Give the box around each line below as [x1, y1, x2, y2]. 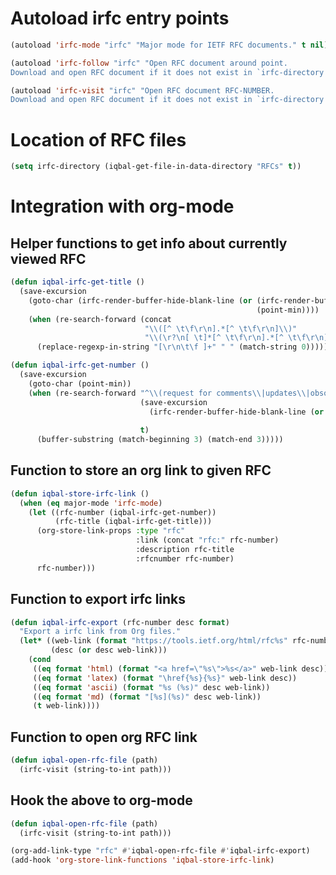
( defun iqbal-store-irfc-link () [10, 488, 150, 499]
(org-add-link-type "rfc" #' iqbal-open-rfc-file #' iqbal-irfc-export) [10, 846, 311, 856]
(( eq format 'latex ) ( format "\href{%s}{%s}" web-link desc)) [32, 673, 298, 683]
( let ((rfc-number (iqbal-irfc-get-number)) [28, 507, 217, 517]
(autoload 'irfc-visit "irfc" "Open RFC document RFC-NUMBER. [10, 85, 275, 96]
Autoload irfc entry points [10, 7, 230, 30]
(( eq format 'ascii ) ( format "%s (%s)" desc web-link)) [32, 682, 271, 692]
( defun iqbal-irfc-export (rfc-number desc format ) [10, 617, 230, 627]
